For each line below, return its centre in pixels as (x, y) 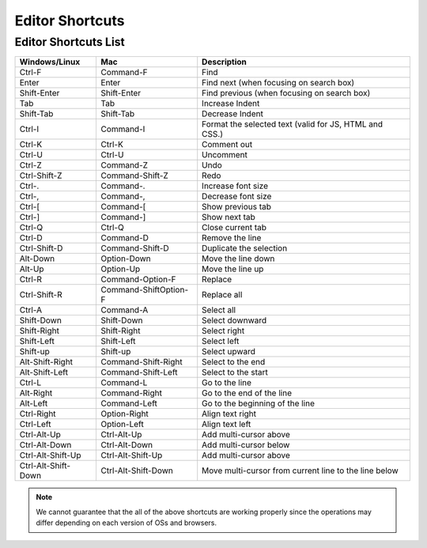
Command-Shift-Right (142, 362)
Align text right (229, 414)
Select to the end (234, 362)
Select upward (229, 352)
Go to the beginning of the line (259, 403)
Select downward (234, 320)
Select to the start (235, 372)
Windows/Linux (50, 62)
